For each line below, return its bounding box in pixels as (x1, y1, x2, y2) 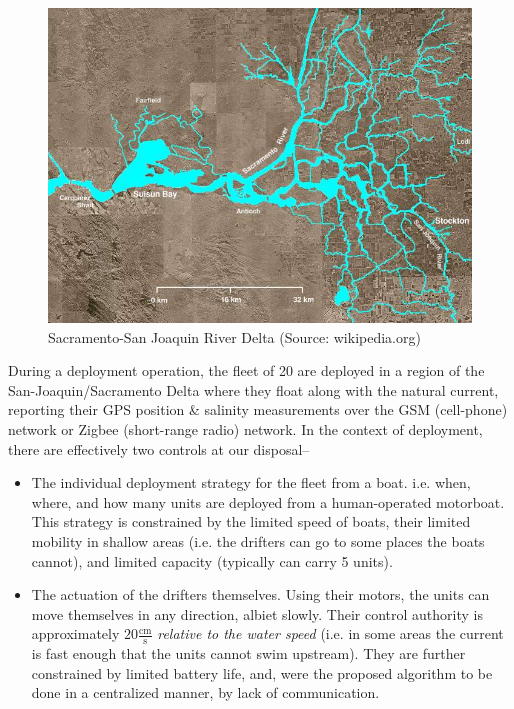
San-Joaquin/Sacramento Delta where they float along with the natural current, (8, 379, 499, 400)
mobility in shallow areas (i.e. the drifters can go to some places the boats (31, 530, 485, 551)
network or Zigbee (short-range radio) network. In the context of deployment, (8, 418, 483, 439)
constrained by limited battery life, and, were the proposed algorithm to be (31, 662, 493, 683)
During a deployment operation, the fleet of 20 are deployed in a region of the (8, 360, 485, 381)
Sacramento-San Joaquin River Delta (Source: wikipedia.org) (48, 326, 421, 347)
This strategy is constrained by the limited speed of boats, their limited (31, 511, 471, 532)
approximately (31, 623, 120, 644)
